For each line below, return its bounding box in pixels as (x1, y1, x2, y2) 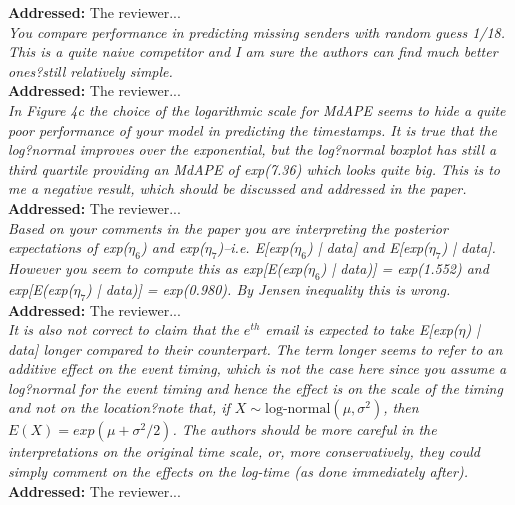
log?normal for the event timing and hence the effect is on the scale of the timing (8, 377, 503, 398)
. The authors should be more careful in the (172, 419, 437, 440)
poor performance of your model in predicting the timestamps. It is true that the (8, 119, 497, 140)
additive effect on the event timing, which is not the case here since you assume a (8, 358, 507, 379)
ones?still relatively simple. (8, 60, 173, 81)
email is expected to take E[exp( (265, 319, 459, 340)
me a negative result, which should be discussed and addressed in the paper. (8, 178, 467, 199)
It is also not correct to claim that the (8, 319, 239, 340)
